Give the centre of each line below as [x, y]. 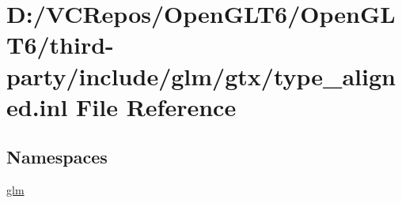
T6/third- [60, 45]
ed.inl [37, 106]
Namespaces [57, 157]
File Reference [156, 106]
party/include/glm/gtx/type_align [201, 75]
